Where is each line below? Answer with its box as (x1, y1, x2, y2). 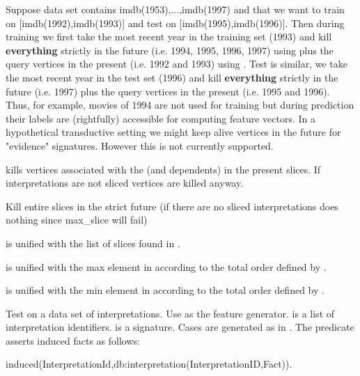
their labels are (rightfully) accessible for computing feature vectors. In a (6, 111, 316, 125)
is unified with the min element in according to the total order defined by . (6, 283, 324, 297)
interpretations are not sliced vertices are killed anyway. (6, 175, 244, 190)
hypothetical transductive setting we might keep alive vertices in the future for (6, 125, 341, 139)
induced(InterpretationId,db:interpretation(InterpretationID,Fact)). (6, 357, 292, 371)
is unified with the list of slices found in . (6, 235, 180, 250)
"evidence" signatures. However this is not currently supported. (6, 138, 274, 152)
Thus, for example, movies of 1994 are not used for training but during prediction (6, 97, 354, 112)
